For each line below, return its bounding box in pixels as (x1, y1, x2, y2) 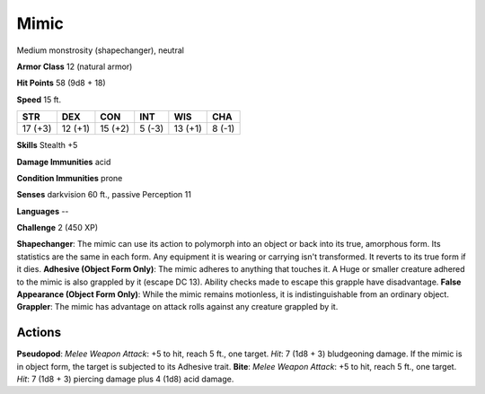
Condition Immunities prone (16, 172, 123, 183)
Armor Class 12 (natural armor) (16, 61, 133, 72)
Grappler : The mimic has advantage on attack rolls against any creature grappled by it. (16, 302, 339, 312)
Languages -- (16, 206, 69, 216)
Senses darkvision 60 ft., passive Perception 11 (16, 189, 192, 200)
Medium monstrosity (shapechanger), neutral (16, 45, 184, 56)
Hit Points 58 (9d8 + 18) (16, 77, 107, 89)
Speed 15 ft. (16, 94, 62, 105)
